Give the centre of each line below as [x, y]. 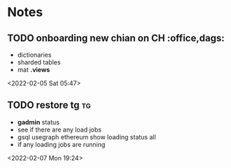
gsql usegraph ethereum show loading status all [86, 136]
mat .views [34, 70]
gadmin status [38, 122]
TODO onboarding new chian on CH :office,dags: [116, 38]
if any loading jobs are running [61, 144]
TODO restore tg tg [49, 105]
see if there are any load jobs [59, 129]
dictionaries [34, 55]
